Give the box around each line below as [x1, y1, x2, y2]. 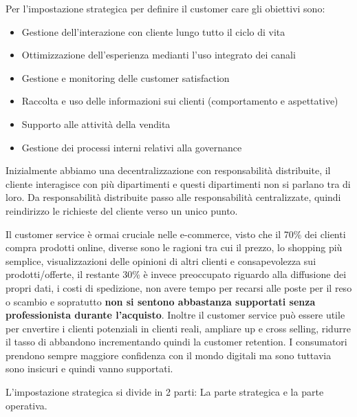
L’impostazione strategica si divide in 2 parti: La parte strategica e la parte [6, 385, 324, 399]
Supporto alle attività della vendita [21, 116, 171, 131]
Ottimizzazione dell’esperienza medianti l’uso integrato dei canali [21, 47, 296, 62]
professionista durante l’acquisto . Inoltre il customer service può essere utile [6, 308, 345, 322]
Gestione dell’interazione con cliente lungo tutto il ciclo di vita [21, 24, 285, 39]
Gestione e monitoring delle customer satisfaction [21, 70, 230, 85]
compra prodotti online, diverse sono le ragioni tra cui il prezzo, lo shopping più [6, 240, 343, 255]
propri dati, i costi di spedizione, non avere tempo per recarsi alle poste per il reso [6, 280, 352, 295]
